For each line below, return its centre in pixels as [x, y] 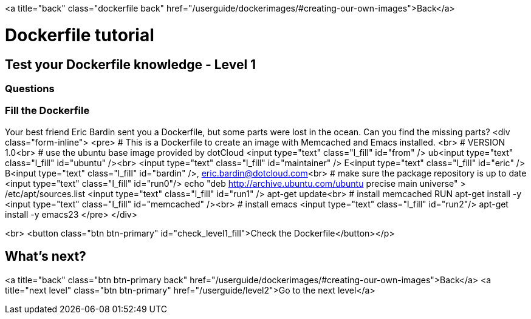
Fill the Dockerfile [47, 111]
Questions [30, 88]
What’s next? [46, 257]
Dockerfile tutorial [80, 35]
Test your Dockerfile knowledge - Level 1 [131, 64]
